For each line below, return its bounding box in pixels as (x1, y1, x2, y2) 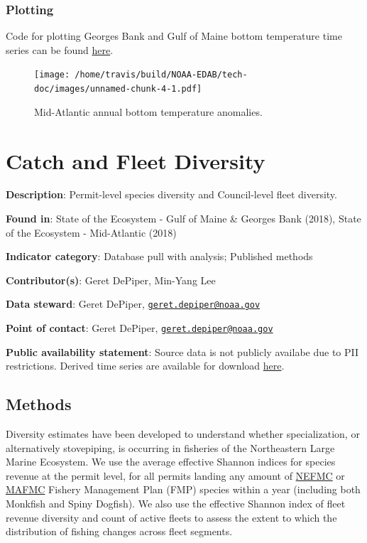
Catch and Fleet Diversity (6, 146, 265, 175)
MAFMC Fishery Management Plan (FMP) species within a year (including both (6, 482, 361, 497)
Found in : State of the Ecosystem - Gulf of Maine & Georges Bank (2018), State (6, 211, 361, 226)
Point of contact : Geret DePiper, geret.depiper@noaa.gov (6, 321, 273, 335)
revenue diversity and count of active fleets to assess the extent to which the (6, 510, 337, 525)
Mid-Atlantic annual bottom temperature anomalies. (34, 104, 263, 119)
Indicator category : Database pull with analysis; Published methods (6, 249, 313, 264)
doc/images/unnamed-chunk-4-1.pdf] (34, 84, 202, 95)
